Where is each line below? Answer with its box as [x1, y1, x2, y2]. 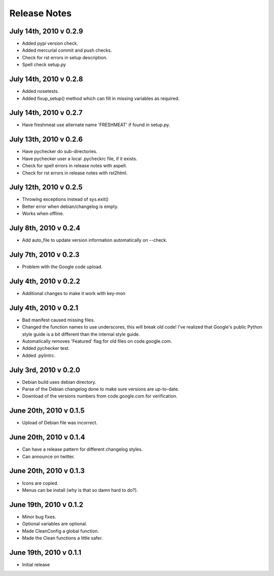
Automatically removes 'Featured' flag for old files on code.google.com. [22, 338, 173, 344]
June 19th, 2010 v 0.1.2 [9, 500, 84, 509]
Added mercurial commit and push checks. [22, 47, 112, 53]
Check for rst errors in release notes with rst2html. [22, 170, 128, 176]
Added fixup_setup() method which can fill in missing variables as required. [22, 95, 180, 101]
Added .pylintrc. [22, 352, 56, 358]
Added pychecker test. [22, 345, 70, 351]
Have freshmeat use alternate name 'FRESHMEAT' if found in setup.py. [22, 122, 170, 128]
